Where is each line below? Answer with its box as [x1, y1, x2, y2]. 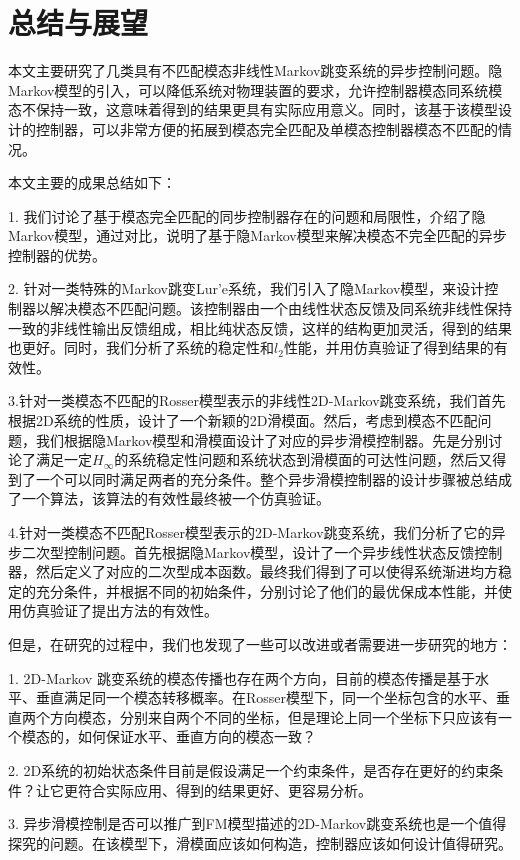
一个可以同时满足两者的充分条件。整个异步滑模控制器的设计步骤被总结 [35, 468, 498, 489]
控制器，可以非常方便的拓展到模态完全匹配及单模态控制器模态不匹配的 [35, 118, 498, 139]
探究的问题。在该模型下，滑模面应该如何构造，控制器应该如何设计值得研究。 [8, 832, 512, 853]
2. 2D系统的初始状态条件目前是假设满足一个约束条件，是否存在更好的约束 [8, 759, 490, 780]
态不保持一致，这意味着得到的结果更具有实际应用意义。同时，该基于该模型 [8, 99, 498, 120]
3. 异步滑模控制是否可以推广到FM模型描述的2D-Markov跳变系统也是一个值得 [8, 813, 507, 834]
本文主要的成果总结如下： [8, 172, 176, 193]
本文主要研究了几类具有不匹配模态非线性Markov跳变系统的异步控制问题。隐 [8, 60, 503, 81]
